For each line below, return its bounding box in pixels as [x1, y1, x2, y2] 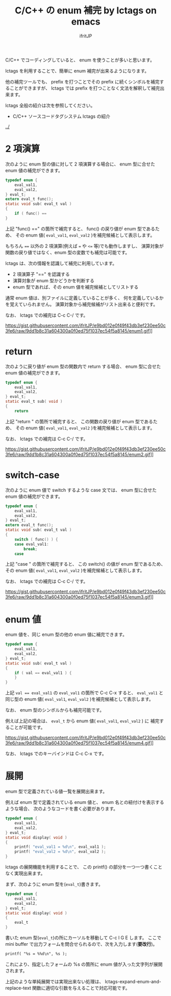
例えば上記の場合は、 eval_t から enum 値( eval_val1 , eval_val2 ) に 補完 [5, 718, 160, 724]
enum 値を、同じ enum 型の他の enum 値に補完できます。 [5, 631, 128, 638]
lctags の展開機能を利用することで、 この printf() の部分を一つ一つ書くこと [5, 864, 162, 870]
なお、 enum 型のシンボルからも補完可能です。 [5, 707, 105, 713]
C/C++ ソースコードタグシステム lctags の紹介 [12, 113, 111, 119]
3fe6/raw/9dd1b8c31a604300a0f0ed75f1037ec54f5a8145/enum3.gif [5, 594, 151, 600]
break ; [23, 546, 38, 551]
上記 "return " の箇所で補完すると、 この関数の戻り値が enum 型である [5, 418, 153, 424]
